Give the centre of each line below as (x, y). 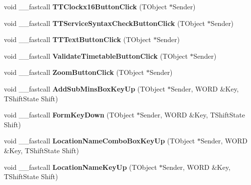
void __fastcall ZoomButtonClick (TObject (74, 72)
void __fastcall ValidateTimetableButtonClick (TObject (96, 56)
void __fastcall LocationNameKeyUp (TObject (80, 167)
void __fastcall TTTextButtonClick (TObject (78, 39)
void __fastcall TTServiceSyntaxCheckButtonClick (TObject (104, 23)
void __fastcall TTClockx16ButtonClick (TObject (86, 6)
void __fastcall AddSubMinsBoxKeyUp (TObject (85, 88)
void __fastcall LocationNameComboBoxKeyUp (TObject (100, 141)
